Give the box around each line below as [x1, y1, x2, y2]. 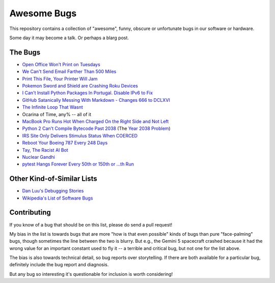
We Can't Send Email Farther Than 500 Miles [22, 69, 117, 75]
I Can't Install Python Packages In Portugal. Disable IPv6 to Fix [22, 90, 153, 96]
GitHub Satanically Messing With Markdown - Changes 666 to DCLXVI [22, 97, 170, 103]
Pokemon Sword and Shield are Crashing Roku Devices [22, 83, 139, 89]
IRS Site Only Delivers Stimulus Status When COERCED [22, 132, 137, 138]
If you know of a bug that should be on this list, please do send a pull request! [9, 221, 173, 228]
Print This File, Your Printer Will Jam [22, 75, 98, 81]
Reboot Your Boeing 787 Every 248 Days [22, 140, 108, 146]
